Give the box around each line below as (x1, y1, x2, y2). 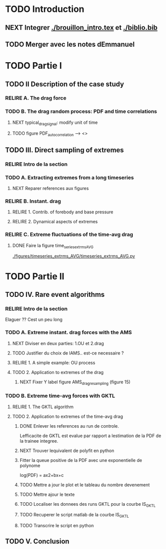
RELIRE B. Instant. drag (5, 197, 61, 204)
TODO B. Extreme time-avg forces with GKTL (5, 392, 115, 399)
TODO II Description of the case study (5, 80, 124, 88)
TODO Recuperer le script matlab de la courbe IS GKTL (19, 512, 129, 519)
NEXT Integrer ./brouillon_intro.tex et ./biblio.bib (5, 23, 158, 32)
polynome (19, 462, 41, 468)
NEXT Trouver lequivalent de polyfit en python (19, 448, 114, 454)
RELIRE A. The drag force (5, 94, 67, 101)
